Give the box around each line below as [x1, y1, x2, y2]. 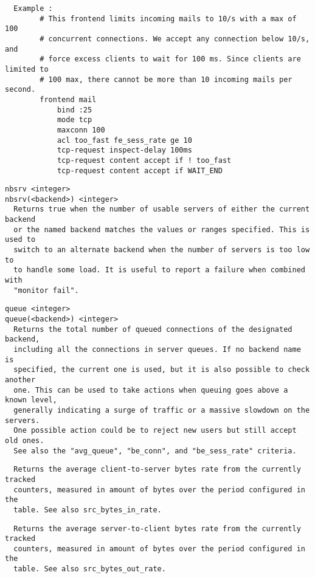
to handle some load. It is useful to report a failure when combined [13, 266, 305, 275]
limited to [5, 64, 49, 74]
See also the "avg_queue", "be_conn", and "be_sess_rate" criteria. [13, 446, 297, 455]
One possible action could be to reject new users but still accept [13, 426, 297, 435]
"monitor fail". [13, 286, 79, 295]
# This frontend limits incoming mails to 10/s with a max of [40, 14, 297, 23]
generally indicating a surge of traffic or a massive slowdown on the [13, 405, 310, 415]
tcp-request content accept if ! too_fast [57, 156, 232, 165]
